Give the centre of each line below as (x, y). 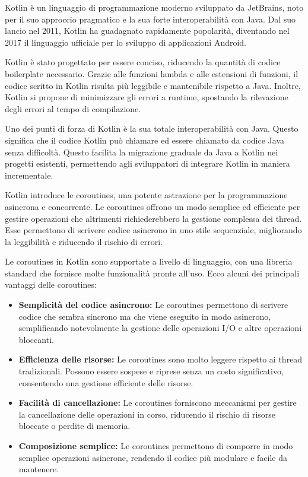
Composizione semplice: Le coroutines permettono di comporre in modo (156, 446)
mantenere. (39, 469)
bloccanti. (36, 339)
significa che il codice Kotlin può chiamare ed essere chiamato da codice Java (145, 140)
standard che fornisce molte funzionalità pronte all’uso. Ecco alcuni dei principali (152, 273)
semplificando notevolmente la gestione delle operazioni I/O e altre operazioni (160, 328)
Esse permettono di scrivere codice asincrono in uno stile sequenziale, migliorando (153, 230)
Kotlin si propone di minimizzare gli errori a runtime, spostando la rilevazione (147, 97)
